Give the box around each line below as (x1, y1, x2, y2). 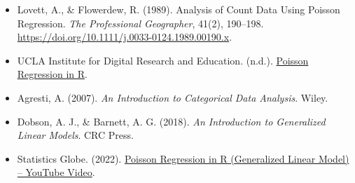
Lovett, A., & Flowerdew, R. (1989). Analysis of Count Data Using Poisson (17, 2, 340, 16)
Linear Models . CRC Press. (17, 128, 134, 142)
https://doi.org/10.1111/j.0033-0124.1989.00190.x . (17, 29, 232, 44)
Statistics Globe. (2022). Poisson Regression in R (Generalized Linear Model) (17, 151, 349, 165)
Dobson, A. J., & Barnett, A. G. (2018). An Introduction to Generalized (17, 114, 326, 128)
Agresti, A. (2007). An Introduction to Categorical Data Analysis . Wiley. (17, 90, 328, 104)
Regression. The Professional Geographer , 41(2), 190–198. (17, 15, 264, 30)
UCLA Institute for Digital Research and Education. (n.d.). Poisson (17, 53, 309, 67)
